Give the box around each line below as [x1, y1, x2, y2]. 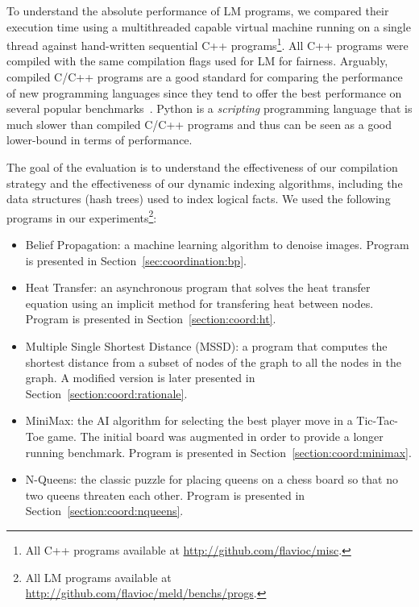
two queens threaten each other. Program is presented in [25, 486, 305, 503]
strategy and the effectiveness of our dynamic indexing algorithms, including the [6, 174, 403, 191]
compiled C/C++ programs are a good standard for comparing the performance [6, 69, 403, 85]
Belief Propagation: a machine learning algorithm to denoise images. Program [25, 236, 409, 253]
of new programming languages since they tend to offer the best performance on [6, 84, 402, 101]
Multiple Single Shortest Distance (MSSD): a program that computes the [25, 338, 388, 354]
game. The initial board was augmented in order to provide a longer [48, 427, 384, 444]
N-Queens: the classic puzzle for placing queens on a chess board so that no [25, 471, 398, 488]
